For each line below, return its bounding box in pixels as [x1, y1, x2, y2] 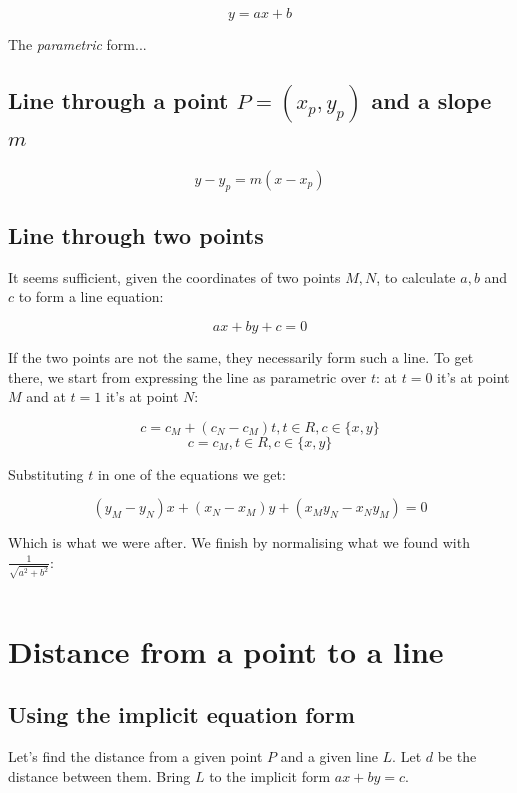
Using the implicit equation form [8, 699, 355, 730]
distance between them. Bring [8, 765, 191, 786]
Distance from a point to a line [8, 630, 444, 671]
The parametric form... [8, 34, 147, 54]
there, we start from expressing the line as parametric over [8, 366, 367, 387]
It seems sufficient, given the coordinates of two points [8, 266, 341, 287]
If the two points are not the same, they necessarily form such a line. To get [8, 346, 474, 367]
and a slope [371, 84, 492, 115]
